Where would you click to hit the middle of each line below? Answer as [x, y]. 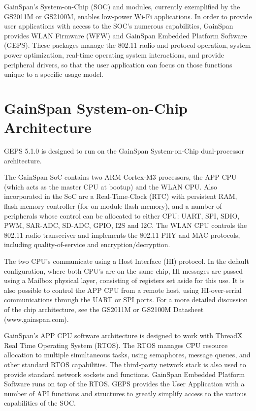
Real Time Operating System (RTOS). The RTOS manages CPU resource [116, 345]
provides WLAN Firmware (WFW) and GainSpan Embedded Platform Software [126, 35]
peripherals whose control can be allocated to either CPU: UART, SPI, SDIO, [122, 215]
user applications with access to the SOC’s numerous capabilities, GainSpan [119, 26]
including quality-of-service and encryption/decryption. [87, 244]
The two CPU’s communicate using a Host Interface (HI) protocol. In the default [127, 261]
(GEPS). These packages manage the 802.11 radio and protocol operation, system [128, 45]
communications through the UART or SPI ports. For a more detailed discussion [126, 300]
